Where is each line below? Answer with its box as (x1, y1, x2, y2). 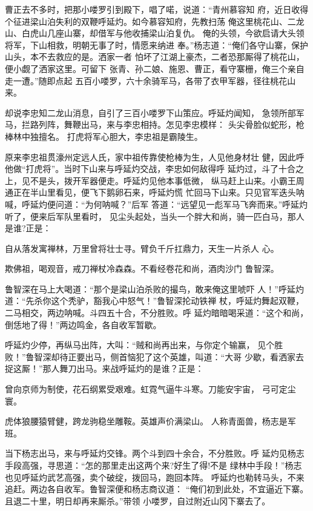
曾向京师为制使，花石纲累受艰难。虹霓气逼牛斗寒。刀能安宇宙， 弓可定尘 (5, 383, 296, 395)
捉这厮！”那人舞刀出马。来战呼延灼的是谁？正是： (5, 362, 204, 375)
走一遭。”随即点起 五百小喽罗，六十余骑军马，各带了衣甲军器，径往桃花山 (5, 74, 296, 87)
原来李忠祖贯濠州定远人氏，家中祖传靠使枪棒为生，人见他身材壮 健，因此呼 (5, 150, 305, 163)
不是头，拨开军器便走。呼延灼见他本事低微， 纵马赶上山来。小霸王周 (30, 174, 305, 186)
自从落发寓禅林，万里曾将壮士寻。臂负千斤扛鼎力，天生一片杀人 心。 (5, 242, 279, 254)
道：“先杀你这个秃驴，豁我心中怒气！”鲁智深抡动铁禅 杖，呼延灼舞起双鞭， (5, 294, 304, 307)
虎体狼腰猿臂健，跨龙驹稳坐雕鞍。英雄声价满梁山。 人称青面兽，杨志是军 (5, 415, 296, 427)
